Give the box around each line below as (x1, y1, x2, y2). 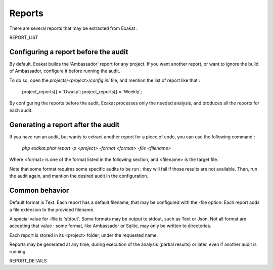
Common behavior (9, 186, 69, 195)
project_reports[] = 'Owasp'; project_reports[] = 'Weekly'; (22, 89, 143, 95)
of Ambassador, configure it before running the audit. (9, 68, 121, 74)
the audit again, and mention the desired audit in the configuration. (9, 173, 149, 179)
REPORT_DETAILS (9, 257, 47, 263)
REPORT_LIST (9, 34, 38, 40)
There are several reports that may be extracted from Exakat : (9, 25, 138, 31)
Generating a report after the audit (9, 120, 120, 129)
